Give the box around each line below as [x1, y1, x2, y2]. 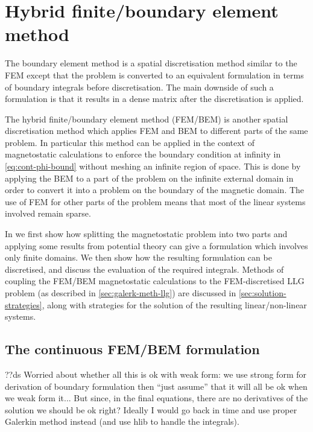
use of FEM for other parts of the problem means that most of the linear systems [5, 195, 306, 208]
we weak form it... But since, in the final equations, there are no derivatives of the [5, 392, 308, 404]
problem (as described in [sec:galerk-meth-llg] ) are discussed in [5, 287, 236, 299]
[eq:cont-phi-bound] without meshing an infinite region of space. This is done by [5, 160, 301, 173]
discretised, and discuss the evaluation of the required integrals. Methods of [5, 262, 284, 275]
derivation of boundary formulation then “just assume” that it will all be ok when [5, 380, 308, 392]
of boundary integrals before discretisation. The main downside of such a [5, 80, 274, 93]
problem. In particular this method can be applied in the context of [5, 136, 255, 148]
